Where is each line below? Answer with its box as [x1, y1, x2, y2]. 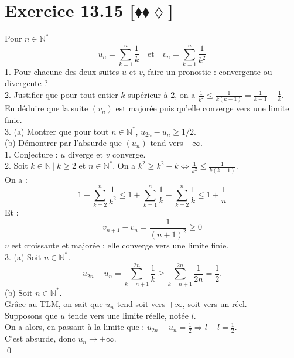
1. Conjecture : [5, 148, 58, 160]
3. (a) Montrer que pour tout [5, 125, 109, 137]
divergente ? [5, 77, 48, 89]
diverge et [67, 148, 103, 160]
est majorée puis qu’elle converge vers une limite [115, 102, 289, 114]
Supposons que [5, 309, 58, 321]
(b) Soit [5, 286, 33, 298]
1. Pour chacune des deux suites [5, 65, 119, 77]
